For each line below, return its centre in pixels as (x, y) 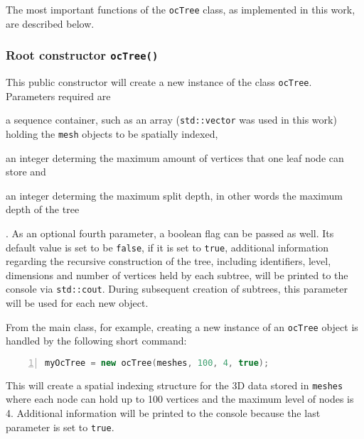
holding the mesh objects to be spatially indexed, (112, 133)
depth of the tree (43, 209)
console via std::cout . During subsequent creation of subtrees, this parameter (177, 289)
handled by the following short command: (96, 341)
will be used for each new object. (77, 303)
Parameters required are (58, 96)
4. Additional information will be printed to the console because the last (163, 413)
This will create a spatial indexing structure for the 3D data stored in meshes (175, 385)
